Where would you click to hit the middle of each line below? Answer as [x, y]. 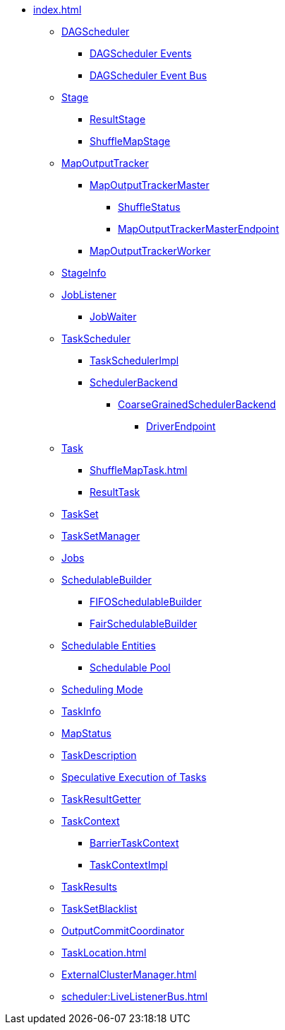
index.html [57, 10]
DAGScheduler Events [141, 53]
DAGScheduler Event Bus [148, 75]
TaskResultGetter [101, 799]
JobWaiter [113, 317]
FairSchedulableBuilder [144, 624]
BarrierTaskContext [134, 843]
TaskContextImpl [129, 865]
